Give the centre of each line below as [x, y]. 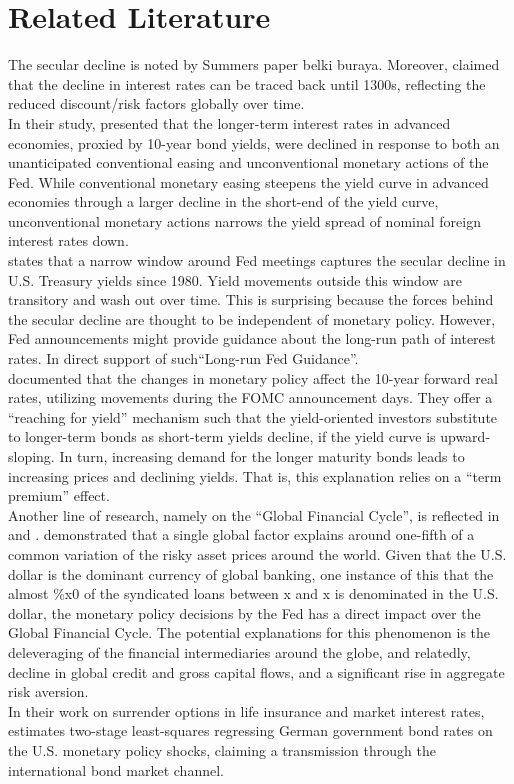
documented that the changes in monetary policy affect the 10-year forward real [253, 377]
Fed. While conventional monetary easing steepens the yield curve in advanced [248, 181]
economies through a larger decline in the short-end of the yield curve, [223, 201]
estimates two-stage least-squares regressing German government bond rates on [250, 730]
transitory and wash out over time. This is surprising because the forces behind [251, 299]
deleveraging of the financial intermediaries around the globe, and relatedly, [239, 651]
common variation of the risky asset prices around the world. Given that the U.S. [257, 553]
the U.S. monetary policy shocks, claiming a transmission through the [222, 749]
